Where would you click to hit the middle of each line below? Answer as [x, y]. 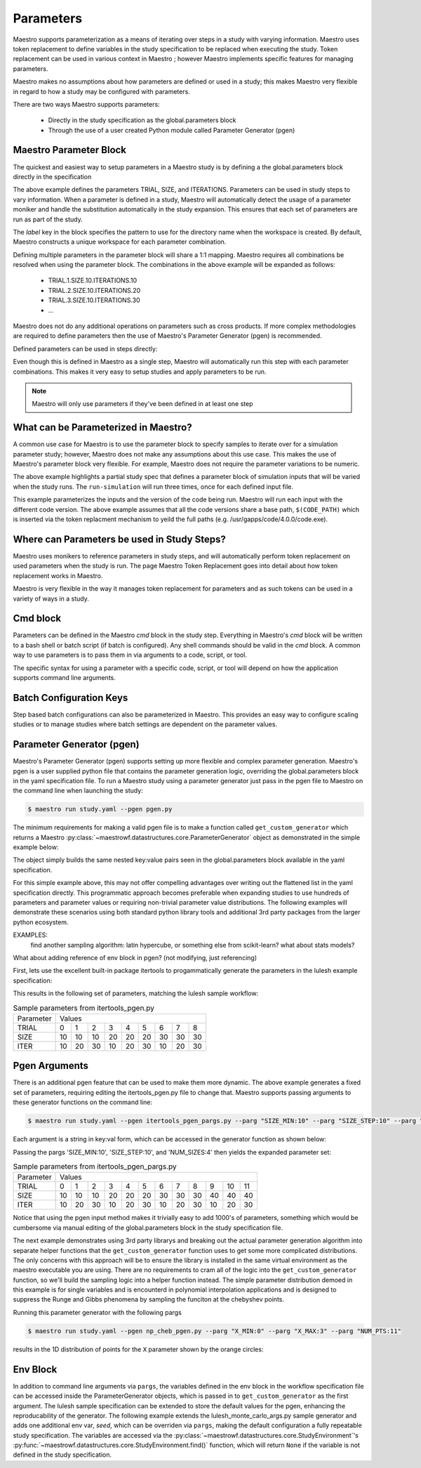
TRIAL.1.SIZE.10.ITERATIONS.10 [92, 280]
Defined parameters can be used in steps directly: [85, 348]
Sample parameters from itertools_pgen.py [83, 1008]
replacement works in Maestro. [58, 575]
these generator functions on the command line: [82, 1102]
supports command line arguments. [64, 677]
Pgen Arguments [51, 1066]
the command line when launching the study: [78, 791]
